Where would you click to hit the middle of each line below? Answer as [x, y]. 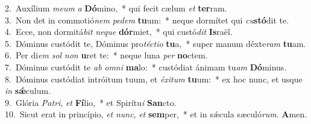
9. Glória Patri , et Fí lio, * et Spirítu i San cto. [91, 102]
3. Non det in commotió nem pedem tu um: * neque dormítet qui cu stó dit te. [147, 20]
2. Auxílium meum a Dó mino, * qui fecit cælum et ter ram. [116, 8]
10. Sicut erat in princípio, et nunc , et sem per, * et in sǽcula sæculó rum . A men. [156, 114]
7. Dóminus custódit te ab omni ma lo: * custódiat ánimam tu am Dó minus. [146, 67]
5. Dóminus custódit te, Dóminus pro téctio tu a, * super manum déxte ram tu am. [155, 43]
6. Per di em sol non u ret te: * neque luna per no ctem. [106, 55]
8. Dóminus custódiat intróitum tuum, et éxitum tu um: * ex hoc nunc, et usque [154, 79]
